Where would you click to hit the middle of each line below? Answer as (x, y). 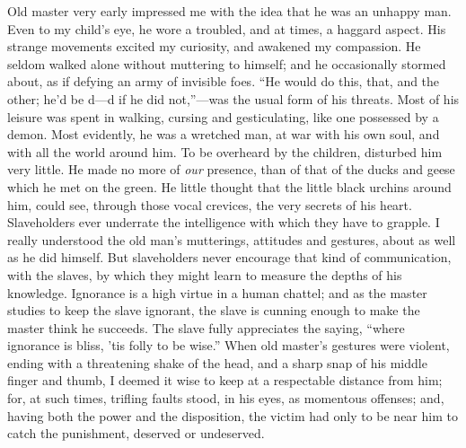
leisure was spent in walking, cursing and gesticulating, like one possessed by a (223, 116)
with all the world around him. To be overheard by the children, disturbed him (225, 151)
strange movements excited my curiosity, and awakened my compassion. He (214, 46)
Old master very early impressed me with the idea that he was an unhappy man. (229, 11)
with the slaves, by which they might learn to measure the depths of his (205, 274)
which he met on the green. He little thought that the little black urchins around (229, 186)
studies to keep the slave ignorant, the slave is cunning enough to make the (214, 310)
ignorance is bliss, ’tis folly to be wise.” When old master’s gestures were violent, (229, 345)
